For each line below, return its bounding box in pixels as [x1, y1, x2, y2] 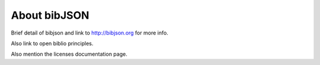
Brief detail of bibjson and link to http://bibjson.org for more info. [11, 29, 168, 36]
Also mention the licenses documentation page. [11, 50, 127, 58]
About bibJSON [11, 9, 89, 22]
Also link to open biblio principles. [11, 40, 94, 47]
